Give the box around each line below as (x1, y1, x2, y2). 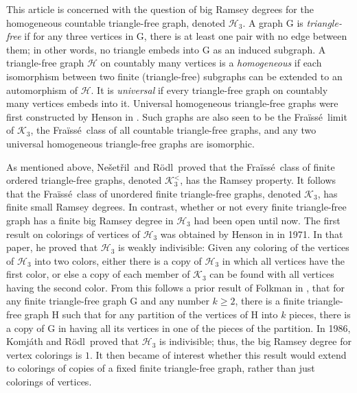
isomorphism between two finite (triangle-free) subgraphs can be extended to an (6, 69, 343, 83)
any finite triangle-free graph (6, 294, 127, 308)
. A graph (242, 15, 284, 29)
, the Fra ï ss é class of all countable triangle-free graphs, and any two (30, 123, 316, 137)
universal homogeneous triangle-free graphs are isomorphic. (6, 136, 255, 150)
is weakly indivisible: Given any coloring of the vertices (118, 240, 349, 254)
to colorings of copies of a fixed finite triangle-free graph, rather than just (6, 361, 315, 375)
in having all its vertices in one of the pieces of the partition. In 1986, (58, 320, 351, 335)
